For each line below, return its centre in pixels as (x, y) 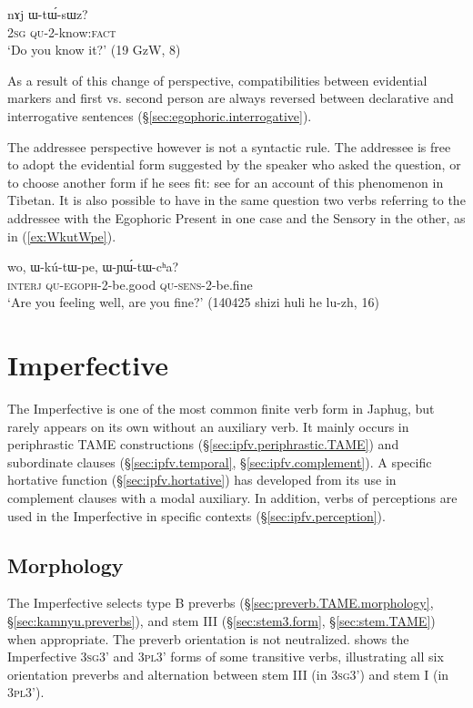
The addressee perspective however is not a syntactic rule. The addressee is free (229, 146)
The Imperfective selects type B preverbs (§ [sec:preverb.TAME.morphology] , (221, 603)
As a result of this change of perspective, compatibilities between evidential (217, 80)
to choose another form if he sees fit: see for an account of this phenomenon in (226, 182)
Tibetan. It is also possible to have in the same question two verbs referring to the (236, 200)
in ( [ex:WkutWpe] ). (62, 236)
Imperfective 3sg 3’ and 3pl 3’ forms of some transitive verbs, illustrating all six (226, 657)
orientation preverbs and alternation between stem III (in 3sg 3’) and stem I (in (228, 674)
